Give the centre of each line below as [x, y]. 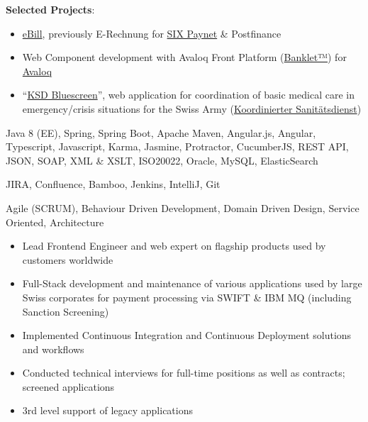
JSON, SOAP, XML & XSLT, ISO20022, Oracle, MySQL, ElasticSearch [162, 160]
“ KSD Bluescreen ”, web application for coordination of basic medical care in [188, 95]
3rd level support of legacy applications [107, 410]
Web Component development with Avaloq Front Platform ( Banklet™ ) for [184, 57]
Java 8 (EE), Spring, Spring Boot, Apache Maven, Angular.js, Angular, [161, 132]
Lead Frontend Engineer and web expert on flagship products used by [174, 246]
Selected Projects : [50, 9]
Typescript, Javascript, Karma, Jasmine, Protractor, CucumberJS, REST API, [177, 146]
